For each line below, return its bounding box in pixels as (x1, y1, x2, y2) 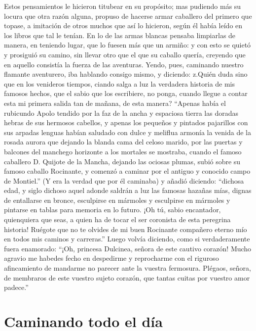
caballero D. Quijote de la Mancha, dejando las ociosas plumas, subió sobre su (4, 156, 241, 166)
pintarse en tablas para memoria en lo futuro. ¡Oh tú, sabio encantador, (4, 204, 221, 215)
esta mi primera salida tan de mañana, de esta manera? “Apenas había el (4, 97, 226, 108)
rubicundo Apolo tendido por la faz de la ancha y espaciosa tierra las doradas (4, 107, 238, 118)
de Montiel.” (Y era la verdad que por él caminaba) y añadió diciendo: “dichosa (4, 175, 244, 186)
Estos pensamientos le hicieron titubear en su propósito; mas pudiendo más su (4, 1, 241, 11)
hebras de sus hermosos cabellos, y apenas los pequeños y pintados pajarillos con (4, 117, 248, 128)
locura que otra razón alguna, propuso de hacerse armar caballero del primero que (4, 10, 252, 21)
